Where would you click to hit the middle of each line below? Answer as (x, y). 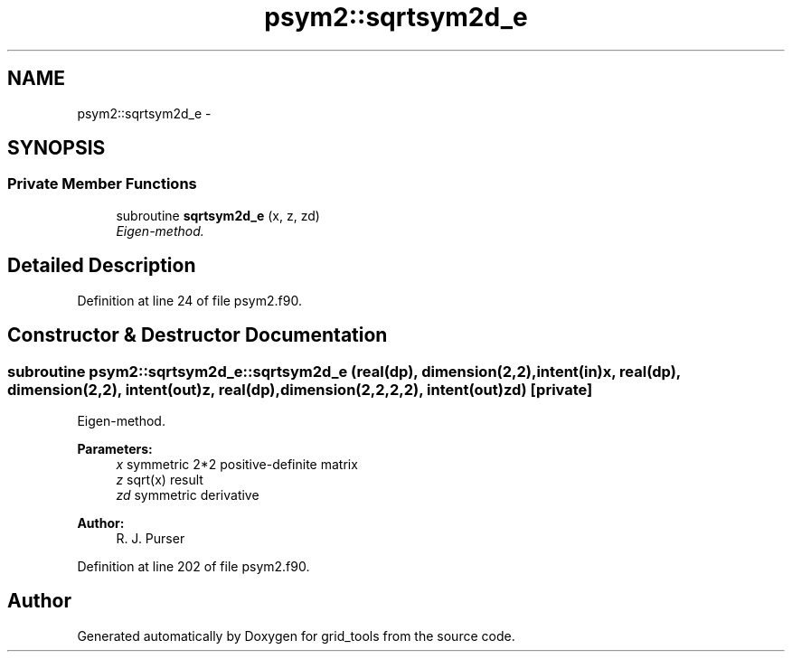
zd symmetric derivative (188, 494)
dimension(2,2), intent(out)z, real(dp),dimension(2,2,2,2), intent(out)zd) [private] (300, 389)
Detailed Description (102, 266)
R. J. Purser (151, 538)
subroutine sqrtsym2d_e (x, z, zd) (218, 215)
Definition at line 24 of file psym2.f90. (189, 300)
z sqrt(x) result (160, 479)
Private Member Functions (102, 184)
